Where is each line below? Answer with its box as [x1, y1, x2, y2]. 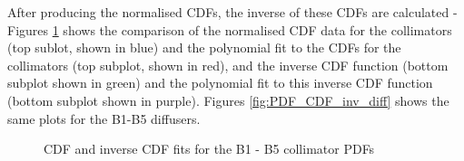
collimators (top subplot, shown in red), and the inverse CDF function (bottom [7, 55, 449, 74]
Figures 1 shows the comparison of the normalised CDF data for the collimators [7, 20, 452, 39]
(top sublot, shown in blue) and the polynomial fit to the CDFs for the [7, 38, 401, 57]
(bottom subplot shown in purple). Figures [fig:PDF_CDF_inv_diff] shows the [7, 90, 449, 109]
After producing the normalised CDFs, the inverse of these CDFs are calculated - [7, 3, 458, 21]
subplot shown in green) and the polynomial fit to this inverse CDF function [7, 73, 433, 92]
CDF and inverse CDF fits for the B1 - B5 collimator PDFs [44, 139, 375, 158]
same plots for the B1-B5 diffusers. [7, 109, 201, 128]
